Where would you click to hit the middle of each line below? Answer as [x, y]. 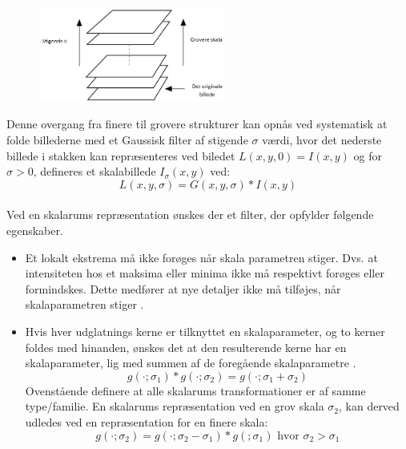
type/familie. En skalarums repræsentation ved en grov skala [175, 406]
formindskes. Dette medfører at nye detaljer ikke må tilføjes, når [183, 288]
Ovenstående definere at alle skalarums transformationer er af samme [195, 390]
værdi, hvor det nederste [322, 140]
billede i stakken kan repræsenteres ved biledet [121, 155]
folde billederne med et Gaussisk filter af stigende [127, 140]
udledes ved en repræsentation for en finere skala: [147, 421]
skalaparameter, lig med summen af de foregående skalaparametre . [191, 363]
